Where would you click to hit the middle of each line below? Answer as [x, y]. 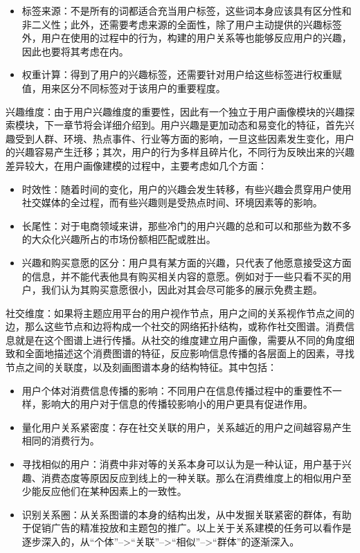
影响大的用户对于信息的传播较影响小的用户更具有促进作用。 [177, 404]
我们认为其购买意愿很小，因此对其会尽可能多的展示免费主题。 [182, 290]
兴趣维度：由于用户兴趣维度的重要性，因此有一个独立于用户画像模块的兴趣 [175, 111]
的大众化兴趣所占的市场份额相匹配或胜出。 [119, 239]
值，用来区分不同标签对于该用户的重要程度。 [124, 88]
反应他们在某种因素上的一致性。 [114, 491]
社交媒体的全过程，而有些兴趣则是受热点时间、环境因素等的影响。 [172, 202]
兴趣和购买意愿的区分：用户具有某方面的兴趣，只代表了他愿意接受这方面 [187, 262]
